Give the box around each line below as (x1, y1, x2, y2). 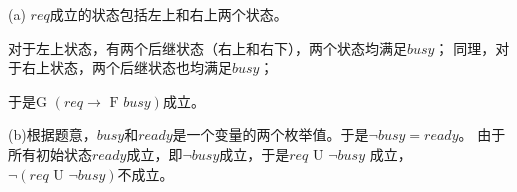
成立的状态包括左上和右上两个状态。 (49, 4, 288, 24)
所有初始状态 (8, 143, 92, 164)
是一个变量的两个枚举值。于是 (172, 124, 369, 145)
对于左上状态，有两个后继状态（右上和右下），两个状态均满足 (8, 37, 407, 58)
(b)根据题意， (8, 124, 97, 145)
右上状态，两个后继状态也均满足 (21, 57, 232, 78)
